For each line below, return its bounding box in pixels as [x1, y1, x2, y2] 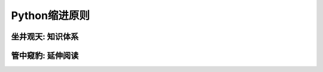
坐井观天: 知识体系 [11, 32, 79, 42]
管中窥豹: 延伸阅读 [11, 51, 79, 61]
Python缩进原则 [11, 9, 90, 22]
